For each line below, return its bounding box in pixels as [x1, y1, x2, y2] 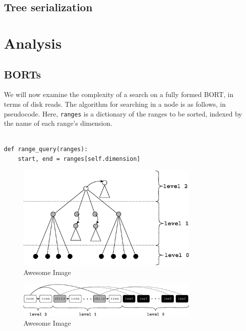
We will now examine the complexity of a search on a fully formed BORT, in [4, 89, 234, 99]
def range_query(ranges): [4, 146, 88, 153]
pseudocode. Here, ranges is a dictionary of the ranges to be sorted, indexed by [4, 108, 242, 118]
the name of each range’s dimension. [4, 118, 112, 128]
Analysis [4, 33, 62, 53]
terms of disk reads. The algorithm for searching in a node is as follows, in [4, 98, 226, 109]
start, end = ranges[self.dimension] [18, 155, 141, 162]
